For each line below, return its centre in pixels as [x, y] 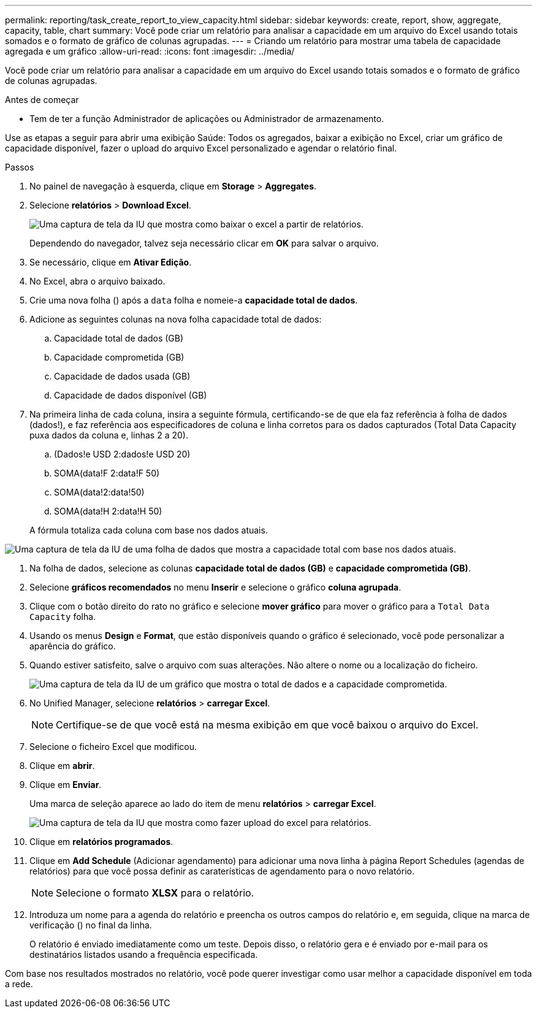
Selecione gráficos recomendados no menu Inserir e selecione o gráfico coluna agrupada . [215, 587]
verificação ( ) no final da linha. [91, 925]
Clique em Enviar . [66, 785]
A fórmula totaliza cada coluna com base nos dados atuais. [149, 530]
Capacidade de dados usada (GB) [122, 376]
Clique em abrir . [62, 766]
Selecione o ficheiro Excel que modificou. [113, 747]
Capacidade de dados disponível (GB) [131, 395]
